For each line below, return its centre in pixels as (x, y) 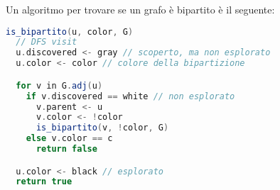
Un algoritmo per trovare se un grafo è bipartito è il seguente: (140, 9)
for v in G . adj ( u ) (59, 85)
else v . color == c (69, 139)
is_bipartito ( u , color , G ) (70, 32)
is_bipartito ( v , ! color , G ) (102, 128)
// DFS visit (47, 42)
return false (66, 149)
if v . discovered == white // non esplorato (130, 96)
